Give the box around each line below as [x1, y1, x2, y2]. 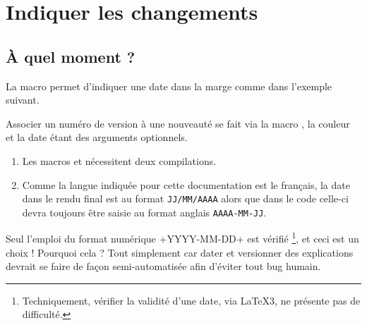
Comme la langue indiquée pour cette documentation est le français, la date [22, 177, 350, 192]
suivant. [6, 92, 40, 107]
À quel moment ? [6, 45, 136, 67]
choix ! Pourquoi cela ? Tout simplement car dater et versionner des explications [6, 245, 354, 259]
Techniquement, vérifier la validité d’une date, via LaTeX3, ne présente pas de [22, 293, 361, 307]
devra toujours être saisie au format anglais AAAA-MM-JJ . [22, 204, 267, 219]
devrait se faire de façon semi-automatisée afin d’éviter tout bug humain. [6, 259, 321, 274]
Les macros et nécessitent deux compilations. [22, 153, 217, 168]
